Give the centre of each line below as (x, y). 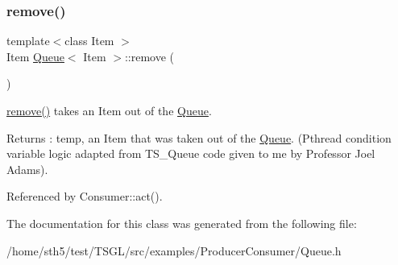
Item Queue (35, 56)
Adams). (27, 169)
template (28, 41)
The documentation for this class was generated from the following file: (182, 223)
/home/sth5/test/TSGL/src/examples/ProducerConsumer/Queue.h (174, 250)
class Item (89, 41)
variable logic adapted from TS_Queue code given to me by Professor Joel (191, 153)
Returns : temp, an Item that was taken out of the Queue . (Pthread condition (199, 137)
